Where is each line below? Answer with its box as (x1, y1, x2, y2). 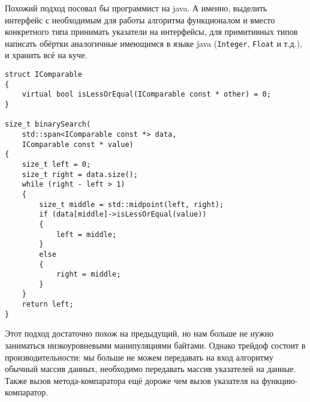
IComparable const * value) (22, 140, 134, 149)
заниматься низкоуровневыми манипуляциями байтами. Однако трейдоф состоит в (5, 339, 306, 352)
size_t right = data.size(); (22, 170, 138, 179)
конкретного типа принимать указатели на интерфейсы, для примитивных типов (5, 25, 298, 38)
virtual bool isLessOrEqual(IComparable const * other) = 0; (22, 90, 271, 99)
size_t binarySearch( (5, 120, 91, 129)
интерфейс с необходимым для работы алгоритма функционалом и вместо (5, 13, 275, 26)
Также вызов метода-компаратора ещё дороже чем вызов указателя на (5, 374, 259, 386)
